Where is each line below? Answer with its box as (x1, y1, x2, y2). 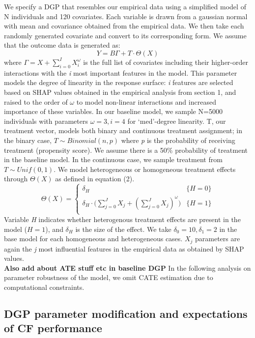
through (4, 173, 28, 184)
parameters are (195, 233, 240, 244)
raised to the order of (4, 96, 68, 107)
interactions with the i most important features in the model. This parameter (4, 67, 237, 78)
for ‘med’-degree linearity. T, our (127, 115, 226, 126)
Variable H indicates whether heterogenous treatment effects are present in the (4, 214, 241, 224)
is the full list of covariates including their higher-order (83, 56, 248, 67)
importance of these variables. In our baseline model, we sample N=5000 (4, 106, 223, 116)
